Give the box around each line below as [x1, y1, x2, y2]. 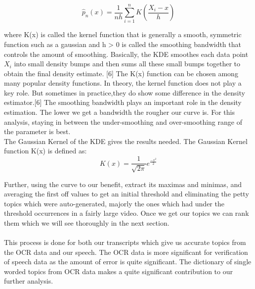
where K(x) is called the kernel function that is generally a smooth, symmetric [4, 29, 242, 40]
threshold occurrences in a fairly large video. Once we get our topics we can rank [4, 208, 249, 218]
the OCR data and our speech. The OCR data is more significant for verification [4, 246, 248, 257]
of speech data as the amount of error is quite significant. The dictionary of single [4, 256, 252, 267]
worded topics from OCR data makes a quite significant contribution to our [4, 266, 233, 276]
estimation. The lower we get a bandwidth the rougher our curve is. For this [4, 107, 235, 117]
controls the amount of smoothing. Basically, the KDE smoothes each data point [4, 48, 249, 59]
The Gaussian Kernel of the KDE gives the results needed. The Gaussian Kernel [4, 136, 248, 146]
